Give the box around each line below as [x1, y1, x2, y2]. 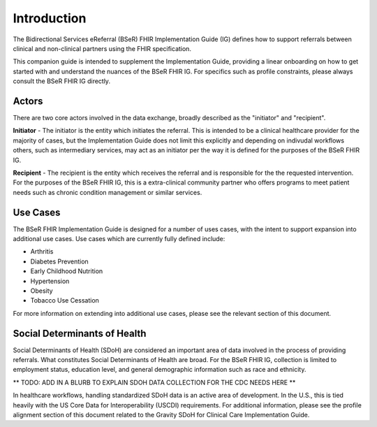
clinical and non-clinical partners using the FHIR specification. [13, 44, 192, 52]
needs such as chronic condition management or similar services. [13, 188, 202, 196]
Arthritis [30, 247, 54, 256]
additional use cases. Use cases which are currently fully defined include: [13, 235, 226, 243]
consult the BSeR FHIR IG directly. [13, 77, 111, 85]
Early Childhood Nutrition [30, 267, 103, 275]
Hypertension [30, 277, 70, 285]
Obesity [30, 287, 53, 295]
